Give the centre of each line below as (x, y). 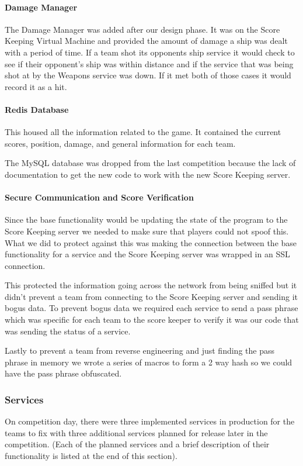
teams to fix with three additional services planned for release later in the (136, 432)
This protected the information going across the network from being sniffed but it (151, 285)
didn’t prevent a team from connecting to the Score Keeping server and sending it (151, 296)
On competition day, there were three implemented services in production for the (150, 421)
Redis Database (37, 109)
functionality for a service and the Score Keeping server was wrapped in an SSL (147, 254)
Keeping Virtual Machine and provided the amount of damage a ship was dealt (146, 41)
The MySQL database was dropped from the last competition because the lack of (150, 163)
